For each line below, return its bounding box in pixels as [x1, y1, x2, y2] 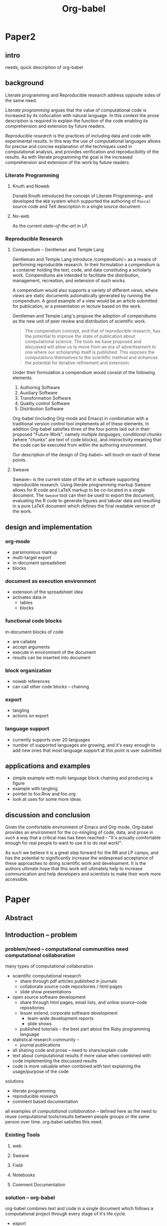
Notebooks [12, 1171, 35, 1178]
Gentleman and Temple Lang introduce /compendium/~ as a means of [12, 256, 157, 263]
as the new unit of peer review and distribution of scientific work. [12, 318, 146, 324]
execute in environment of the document [12, 649, 96, 655]
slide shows [27, 1021, 52, 1027]
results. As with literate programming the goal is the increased [5, 154, 133, 160]
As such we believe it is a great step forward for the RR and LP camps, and [5, 850, 159, 856]
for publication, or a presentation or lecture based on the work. [12, 303, 142, 309]
